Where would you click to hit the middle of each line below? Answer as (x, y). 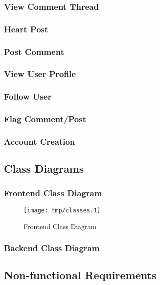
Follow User (28, 96)
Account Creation (40, 141)
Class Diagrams (44, 168)
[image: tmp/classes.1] (62, 210)
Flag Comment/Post (45, 119)
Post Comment (34, 51)
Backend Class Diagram (52, 248)
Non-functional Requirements (80, 275)
